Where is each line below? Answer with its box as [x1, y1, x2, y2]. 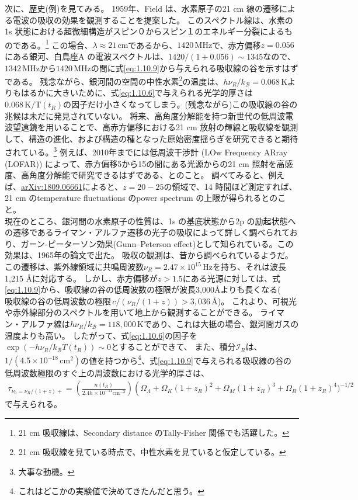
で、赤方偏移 [212, 39, 261, 51]
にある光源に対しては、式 [182, 272, 281, 284]
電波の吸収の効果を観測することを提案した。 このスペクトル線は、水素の [12, 13, 293, 26]
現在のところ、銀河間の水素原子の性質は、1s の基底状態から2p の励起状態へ [5, 214, 296, 227]
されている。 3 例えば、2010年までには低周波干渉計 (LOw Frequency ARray [5, 144, 288, 158]
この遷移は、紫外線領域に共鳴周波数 [5, 261, 144, 273]
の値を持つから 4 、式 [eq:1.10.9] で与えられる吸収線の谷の [81, 352, 291, 366]
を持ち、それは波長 [212, 261, 286, 273]
